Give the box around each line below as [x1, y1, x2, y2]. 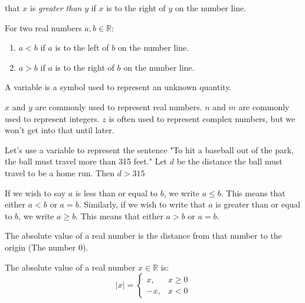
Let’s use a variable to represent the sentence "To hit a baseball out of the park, [5, 143, 294, 156]
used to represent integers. [5, 112, 100, 124]
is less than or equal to [75, 186, 158, 199]
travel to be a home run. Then [5, 166, 114, 179]
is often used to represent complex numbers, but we [109, 112, 296, 124]
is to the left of [55, 41, 109, 54]
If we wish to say [5, 186, 66, 199]
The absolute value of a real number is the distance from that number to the [5, 229, 282, 242]
